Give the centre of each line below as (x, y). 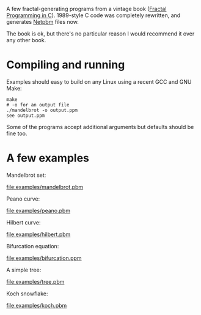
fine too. (17, 133)
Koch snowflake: (27, 294)
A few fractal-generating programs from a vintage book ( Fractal (86, 9)
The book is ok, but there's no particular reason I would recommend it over (100, 34)
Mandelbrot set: (26, 175)
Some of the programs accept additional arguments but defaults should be (100, 127)
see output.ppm (26, 116)
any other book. (26, 40)
